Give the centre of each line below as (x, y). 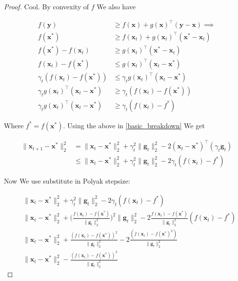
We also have (116, 6)
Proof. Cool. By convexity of (46, 6)
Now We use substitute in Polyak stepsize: (67, 181)
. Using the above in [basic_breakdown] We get (134, 125)
